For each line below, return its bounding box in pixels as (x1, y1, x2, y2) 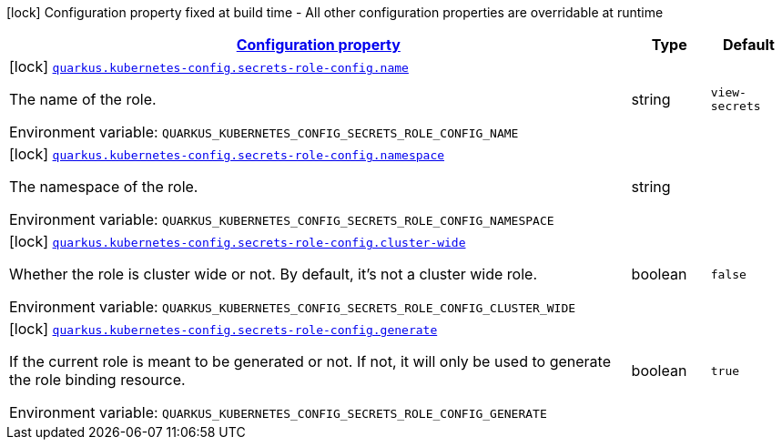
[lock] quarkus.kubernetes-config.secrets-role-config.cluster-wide (9, 232, 466, 250)
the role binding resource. (9, 371, 186, 389)
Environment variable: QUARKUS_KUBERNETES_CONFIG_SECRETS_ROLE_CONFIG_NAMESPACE (9, 210, 554, 229)
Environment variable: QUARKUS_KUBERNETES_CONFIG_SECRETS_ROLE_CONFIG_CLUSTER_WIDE (9, 298, 576, 316)
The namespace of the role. (9, 178, 198, 196)
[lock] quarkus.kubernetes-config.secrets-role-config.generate (9, 320, 438, 338)
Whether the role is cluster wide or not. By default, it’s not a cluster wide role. (9, 265, 537, 283)
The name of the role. (9, 90, 157, 108)
